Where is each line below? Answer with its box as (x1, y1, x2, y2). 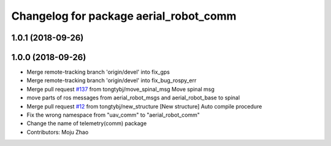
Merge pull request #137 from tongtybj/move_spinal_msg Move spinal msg (26, 85, 215, 93)
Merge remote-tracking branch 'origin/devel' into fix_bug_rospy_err (26, 77, 197, 84)
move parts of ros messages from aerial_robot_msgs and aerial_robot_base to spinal (26, 94, 240, 101)
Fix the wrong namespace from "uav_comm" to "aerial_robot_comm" (26, 111, 200, 119)
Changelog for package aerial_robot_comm (11, 9, 237, 23)
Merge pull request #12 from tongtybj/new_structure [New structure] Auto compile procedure (26, 102, 262, 110)
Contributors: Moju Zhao (26, 128, 89, 136)
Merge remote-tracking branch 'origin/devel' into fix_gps (26, 68, 170, 76)
